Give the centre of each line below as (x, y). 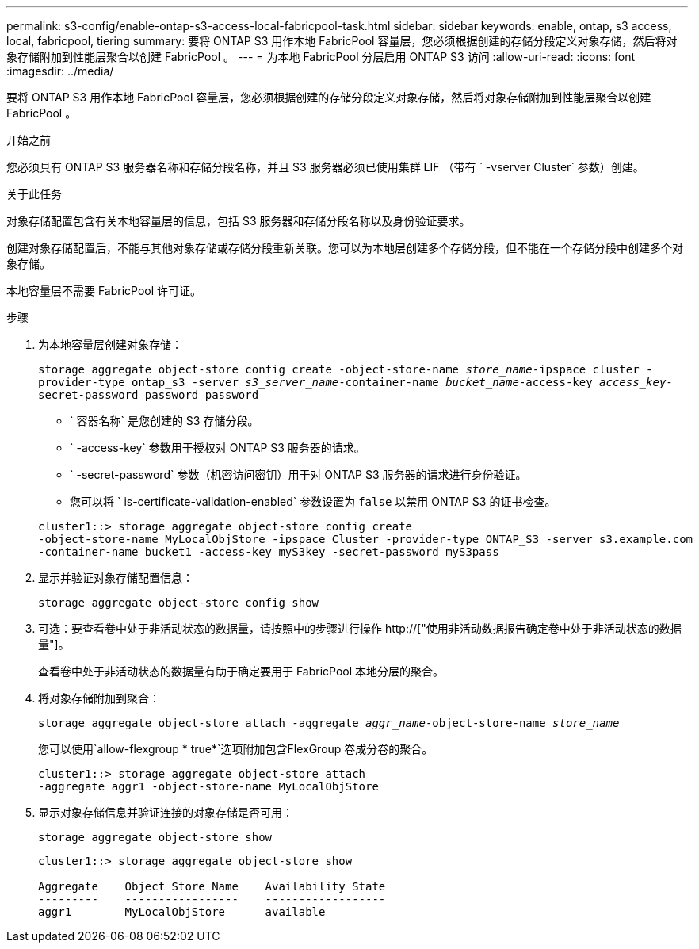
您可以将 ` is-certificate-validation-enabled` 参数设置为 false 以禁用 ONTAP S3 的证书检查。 (313, 501)
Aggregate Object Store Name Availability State (212, 886)
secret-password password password (149, 395)
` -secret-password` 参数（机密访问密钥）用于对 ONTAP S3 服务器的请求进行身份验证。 (298, 474)
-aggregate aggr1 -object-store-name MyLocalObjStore (208, 786)
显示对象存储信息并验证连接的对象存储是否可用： (166, 812)
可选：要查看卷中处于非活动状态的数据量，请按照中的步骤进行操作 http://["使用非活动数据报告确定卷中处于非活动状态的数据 (360, 628)
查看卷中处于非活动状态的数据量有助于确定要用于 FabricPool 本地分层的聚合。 (241, 671)
